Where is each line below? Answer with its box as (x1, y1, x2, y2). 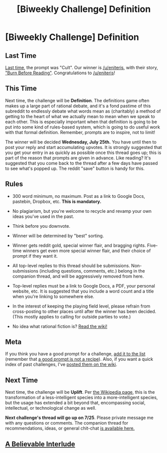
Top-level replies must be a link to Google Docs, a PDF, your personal (12, 283, 156, 289)
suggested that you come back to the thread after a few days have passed (5, 160, 158, 166)
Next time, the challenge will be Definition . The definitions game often (5, 97, 150, 103)
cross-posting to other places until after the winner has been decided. (12, 308, 157, 314)
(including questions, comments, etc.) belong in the (39, 268, 146, 274)
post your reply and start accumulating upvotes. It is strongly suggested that (5, 144, 162, 150)
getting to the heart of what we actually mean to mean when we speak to (5, 113, 156, 119)
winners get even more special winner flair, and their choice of (22, 248, 151, 254)
